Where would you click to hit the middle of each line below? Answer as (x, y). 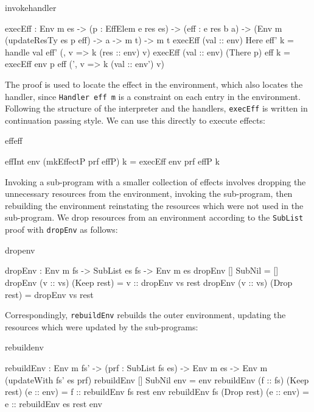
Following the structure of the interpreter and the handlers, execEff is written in (156, 108)
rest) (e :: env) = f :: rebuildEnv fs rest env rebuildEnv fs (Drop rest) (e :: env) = (157, 392)
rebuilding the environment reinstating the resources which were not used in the (154, 205)
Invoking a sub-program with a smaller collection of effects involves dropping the (155, 181)
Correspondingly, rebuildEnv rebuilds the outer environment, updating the (145, 315)
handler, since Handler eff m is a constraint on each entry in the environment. (153, 96)
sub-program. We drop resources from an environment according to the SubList (154, 217)
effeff (14, 140)
